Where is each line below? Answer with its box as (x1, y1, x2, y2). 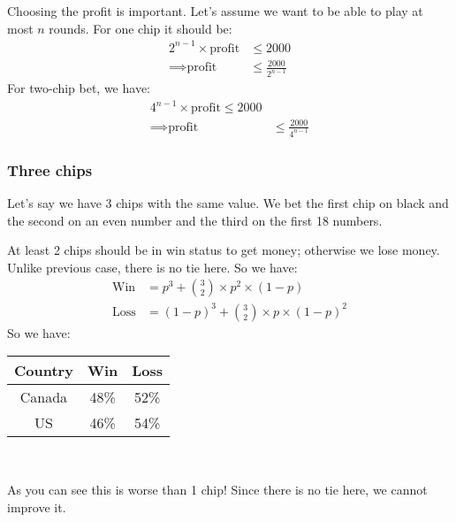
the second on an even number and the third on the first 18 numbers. (7, 211, 383, 229)
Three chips (7, 158, 93, 180)
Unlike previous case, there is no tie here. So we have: (7, 257, 298, 276)
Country (14, 360, 73, 381)
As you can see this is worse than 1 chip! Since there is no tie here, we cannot (7, 480, 428, 499)
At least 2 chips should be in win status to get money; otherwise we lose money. (7, 241, 440, 259)
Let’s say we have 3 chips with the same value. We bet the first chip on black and (7, 193, 449, 211)
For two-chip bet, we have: (7, 79, 150, 97)
